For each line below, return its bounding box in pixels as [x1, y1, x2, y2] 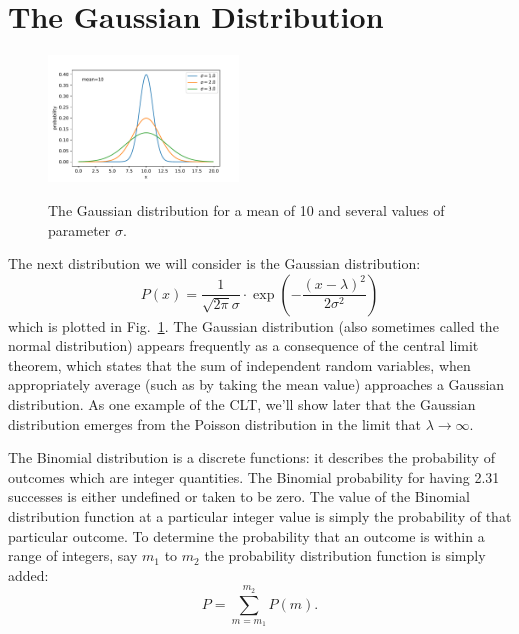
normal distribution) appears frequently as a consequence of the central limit [8, 335, 479, 356]
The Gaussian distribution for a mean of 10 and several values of [48, 199, 445, 220]
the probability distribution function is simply [204, 545, 486, 566]
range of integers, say [8, 545, 138, 566]
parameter [48, 219, 111, 240]
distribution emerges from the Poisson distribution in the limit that [8, 413, 421, 434]
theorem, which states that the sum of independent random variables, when [8, 354, 471, 375]
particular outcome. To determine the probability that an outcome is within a [8, 525, 485, 546]
